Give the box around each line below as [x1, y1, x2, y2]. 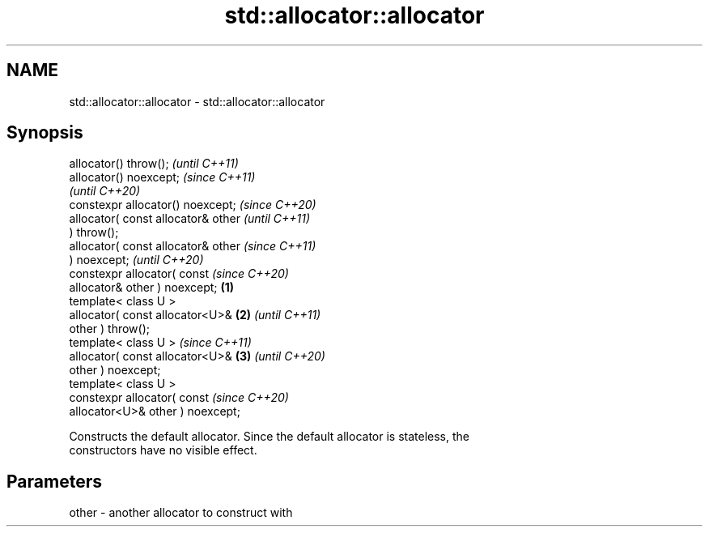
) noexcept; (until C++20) [69, 253, 204, 267]
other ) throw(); [69, 322, 150, 336]
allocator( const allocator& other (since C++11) [69, 239, 316, 254]
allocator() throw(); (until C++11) [69, 156, 239, 171]
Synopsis [6, 122, 83, 143]
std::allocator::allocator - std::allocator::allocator [69, 94, 325, 109]
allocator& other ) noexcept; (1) [69, 280, 235, 295]
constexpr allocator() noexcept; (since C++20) [69, 198, 316, 212]
